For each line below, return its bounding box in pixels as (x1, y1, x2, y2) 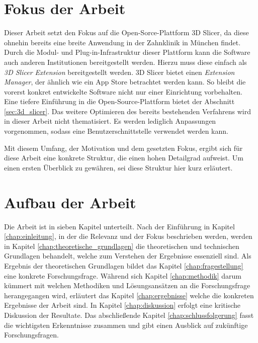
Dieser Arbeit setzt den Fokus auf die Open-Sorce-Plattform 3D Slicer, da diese (4, 27, 249, 38)
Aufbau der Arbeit (4, 192, 136, 212)
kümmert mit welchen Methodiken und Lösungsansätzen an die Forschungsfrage (4, 280, 250, 291)
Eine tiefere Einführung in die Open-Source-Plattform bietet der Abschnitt (4, 96, 235, 107)
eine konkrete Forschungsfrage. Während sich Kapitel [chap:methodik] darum (4, 270, 242, 281)
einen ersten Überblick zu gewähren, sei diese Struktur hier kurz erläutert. (4, 162, 233, 173)
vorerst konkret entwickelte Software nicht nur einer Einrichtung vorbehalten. (4, 86, 242, 97)
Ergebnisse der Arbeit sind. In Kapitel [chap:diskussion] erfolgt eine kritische (4, 300, 240, 310)
